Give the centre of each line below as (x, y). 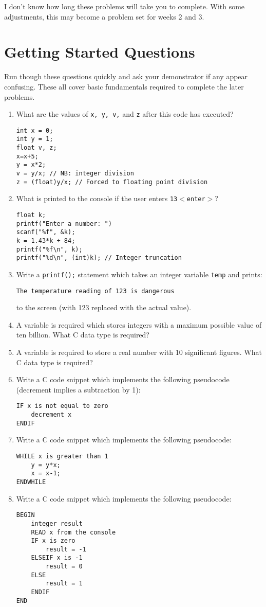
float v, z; (36, 148)
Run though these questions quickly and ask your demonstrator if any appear (126, 76)
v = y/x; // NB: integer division (75, 174)
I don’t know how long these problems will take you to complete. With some (125, 6)
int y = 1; (35, 139)
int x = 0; (35, 130)
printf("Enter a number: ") (64, 224)
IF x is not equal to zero (62, 406)
